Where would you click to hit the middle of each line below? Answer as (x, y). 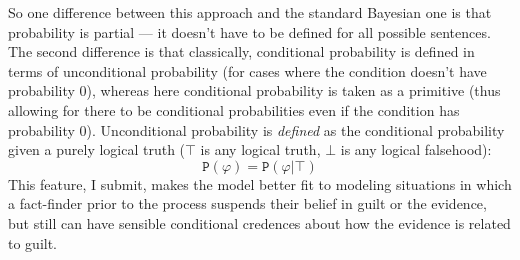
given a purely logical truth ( (97, 149)
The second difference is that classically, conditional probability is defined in (241, 51)
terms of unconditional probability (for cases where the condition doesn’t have (247, 70)
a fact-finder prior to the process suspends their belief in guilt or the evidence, (247, 203)
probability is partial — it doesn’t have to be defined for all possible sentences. (249, 31)
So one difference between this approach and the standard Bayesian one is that (250, 12)
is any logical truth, (260, 149)
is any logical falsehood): (416, 149)
